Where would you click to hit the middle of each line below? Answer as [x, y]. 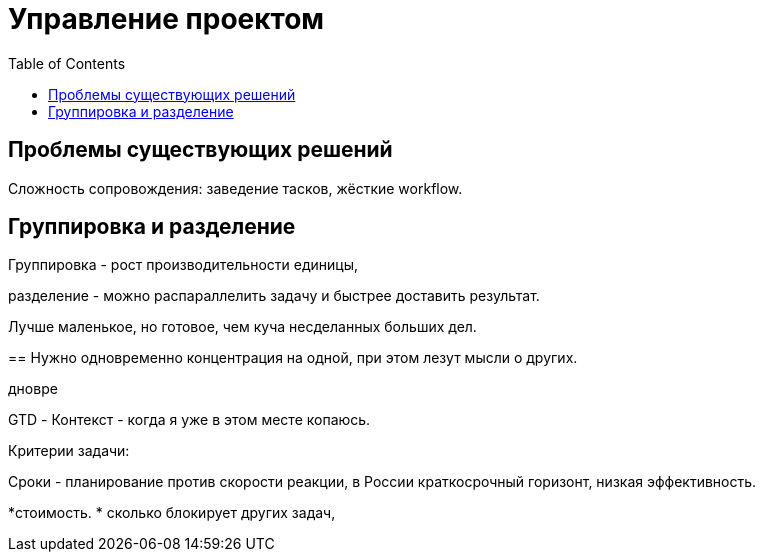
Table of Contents [67, 63]
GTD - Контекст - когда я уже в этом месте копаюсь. [189, 420]
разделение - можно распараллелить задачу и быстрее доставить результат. [274, 296]
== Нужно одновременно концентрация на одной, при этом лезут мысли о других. [293, 358]
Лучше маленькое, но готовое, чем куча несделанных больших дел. [242, 327]
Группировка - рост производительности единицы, [183, 265]
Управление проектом [166, 19]
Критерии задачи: [69, 451]
